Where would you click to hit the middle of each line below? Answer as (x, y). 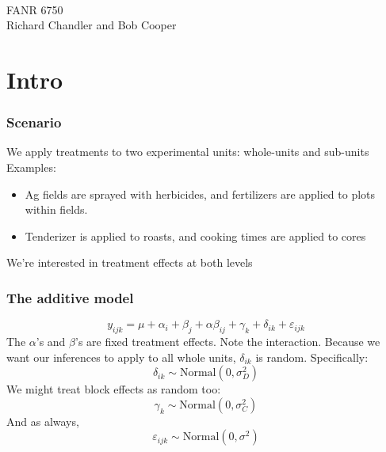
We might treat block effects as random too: (114, 389)
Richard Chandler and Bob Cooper (92, 25)
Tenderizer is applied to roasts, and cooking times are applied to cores (195, 235)
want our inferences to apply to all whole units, (121, 357)
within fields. (56, 209)
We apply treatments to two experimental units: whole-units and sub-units (188, 152)
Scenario (34, 122)
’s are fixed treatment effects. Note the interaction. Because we (228, 341)
